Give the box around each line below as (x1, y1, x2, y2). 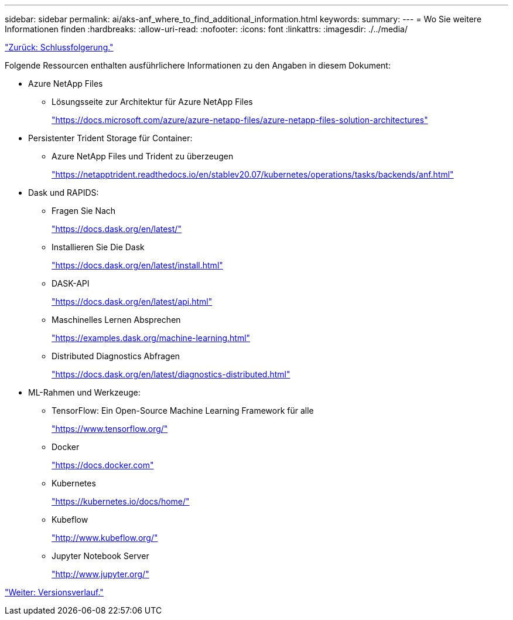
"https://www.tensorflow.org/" (52, 424, 168, 434)
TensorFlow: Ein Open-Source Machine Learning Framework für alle (52, 406, 314, 415)
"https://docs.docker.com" (52, 460, 154, 470)
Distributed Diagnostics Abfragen (52, 351, 180, 361)
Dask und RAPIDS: (28, 188, 99, 197)
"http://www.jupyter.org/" (52, 569, 149, 579)
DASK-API (52, 278, 90, 288)
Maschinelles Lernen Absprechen (52, 315, 181, 325)
